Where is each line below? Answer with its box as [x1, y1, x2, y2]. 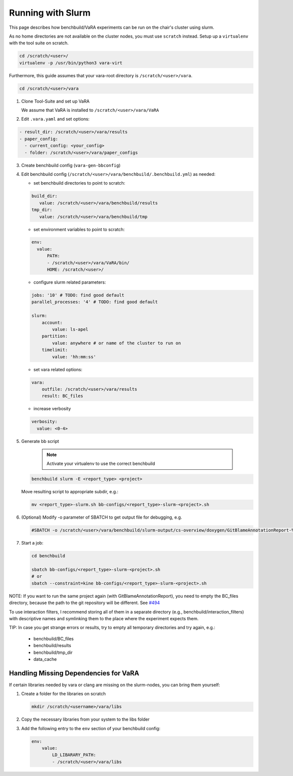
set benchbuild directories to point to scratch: [33, 180, 126, 186]
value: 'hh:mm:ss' [52, 354, 96, 359]
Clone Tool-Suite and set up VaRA [21, 98, 90, 104]
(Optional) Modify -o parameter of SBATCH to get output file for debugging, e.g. [21, 514, 183, 520]
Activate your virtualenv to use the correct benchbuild [46, 461, 155, 466]
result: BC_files [42, 393, 84, 399]
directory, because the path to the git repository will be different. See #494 [9, 600, 160, 606]
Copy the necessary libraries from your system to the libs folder [21, 716, 150, 722]
